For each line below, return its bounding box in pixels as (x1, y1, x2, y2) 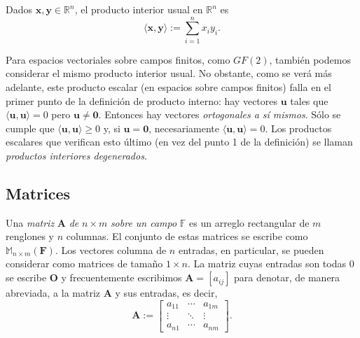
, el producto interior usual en (74, 2, 203, 16)
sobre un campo (110, 215, 177, 230)
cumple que (6, 120, 55, 135)
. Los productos (265, 120, 332, 135)
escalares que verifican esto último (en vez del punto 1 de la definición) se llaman (6, 134, 353, 149)
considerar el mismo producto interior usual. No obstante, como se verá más (6, 66, 332, 80)
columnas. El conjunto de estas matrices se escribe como (66, 229, 308, 244)
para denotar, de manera (234, 270, 340, 285)
